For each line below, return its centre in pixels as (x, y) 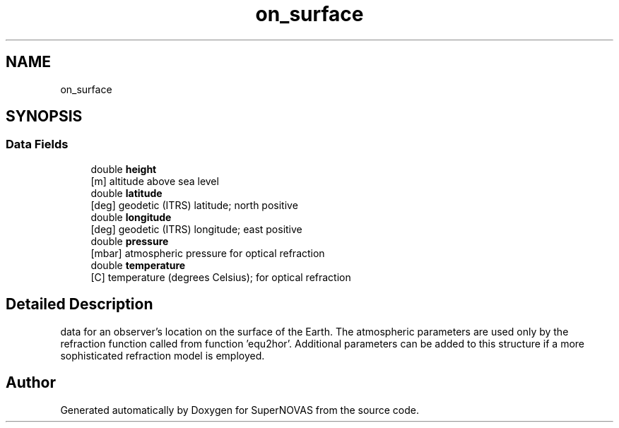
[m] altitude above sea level (155, 181)
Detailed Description (79, 304)
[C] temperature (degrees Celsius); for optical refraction (221, 277)
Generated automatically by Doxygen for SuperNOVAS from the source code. (240, 410)
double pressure (130, 241)
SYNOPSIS (44, 117)
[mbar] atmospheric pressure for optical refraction (208, 253)
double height (124, 169)
